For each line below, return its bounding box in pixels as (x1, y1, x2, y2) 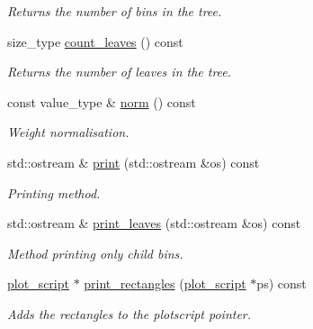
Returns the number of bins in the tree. (7, 2, 222, 20)
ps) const (256, 274, 307, 293)
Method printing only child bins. (7, 243, 183, 262)
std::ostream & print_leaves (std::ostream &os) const (7, 214, 301, 233)
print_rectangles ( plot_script (84, 274, 246, 293)
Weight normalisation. (7, 123, 130, 142)
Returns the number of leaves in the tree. (7, 62, 232, 81)
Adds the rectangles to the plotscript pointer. (7, 304, 252, 323)
